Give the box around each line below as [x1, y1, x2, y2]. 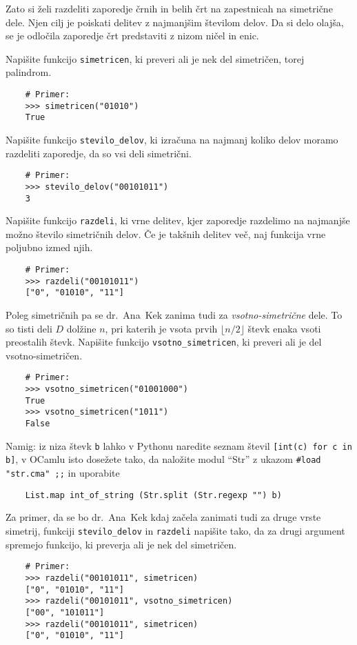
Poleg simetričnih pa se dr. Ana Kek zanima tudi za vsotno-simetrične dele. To [6, 308, 343, 322]
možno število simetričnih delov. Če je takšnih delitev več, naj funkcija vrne [6, 226, 326, 241]
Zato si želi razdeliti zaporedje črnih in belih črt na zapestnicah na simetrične [6, 1, 333, 15]
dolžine [66, 321, 96, 335]
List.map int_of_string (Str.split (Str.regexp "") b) [25, 490, 282, 500]
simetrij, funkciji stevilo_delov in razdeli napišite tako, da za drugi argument [6, 523, 345, 537]
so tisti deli [6, 321, 52, 335]
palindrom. [6, 65, 52, 79]
